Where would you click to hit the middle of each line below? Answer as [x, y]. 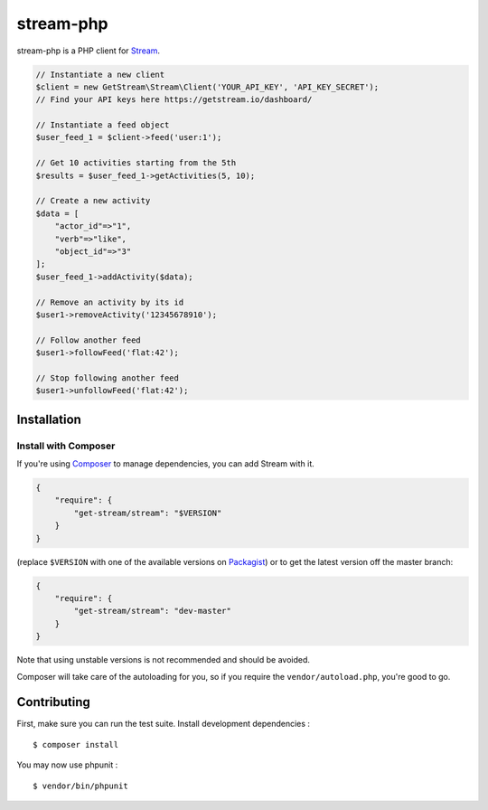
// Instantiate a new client [100, 74]
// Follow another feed [89, 340]
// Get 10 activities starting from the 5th [136, 163]
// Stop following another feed [108, 378]
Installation [49, 419]
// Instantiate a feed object [103, 125]
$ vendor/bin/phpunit [80, 786]
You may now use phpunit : [67, 765]
